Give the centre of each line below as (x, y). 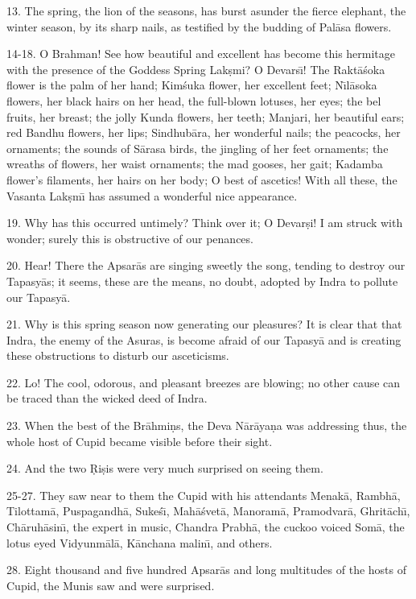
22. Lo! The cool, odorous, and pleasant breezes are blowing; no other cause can (204, 382)
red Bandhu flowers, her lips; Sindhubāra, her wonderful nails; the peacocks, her (204, 132)
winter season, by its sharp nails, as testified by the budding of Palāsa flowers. (199, 26)
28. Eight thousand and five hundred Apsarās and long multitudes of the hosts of (207, 570)
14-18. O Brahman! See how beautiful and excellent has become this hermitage (201, 54)
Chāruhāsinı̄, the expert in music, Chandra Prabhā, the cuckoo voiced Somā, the (206, 527)
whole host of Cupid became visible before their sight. (140, 441)
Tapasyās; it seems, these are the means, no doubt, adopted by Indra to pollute (202, 281)
